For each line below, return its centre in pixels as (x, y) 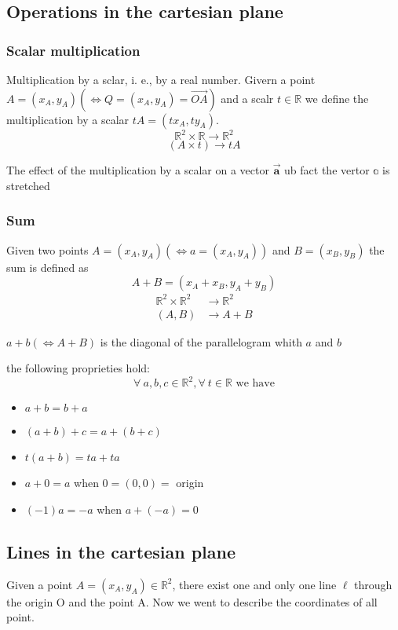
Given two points (47, 249)
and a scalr (247, 98)
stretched (28, 185)
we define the (337, 98)
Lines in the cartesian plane (121, 551)
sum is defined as (47, 267)
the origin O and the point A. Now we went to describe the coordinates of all (192, 601)
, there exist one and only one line (254, 584)
